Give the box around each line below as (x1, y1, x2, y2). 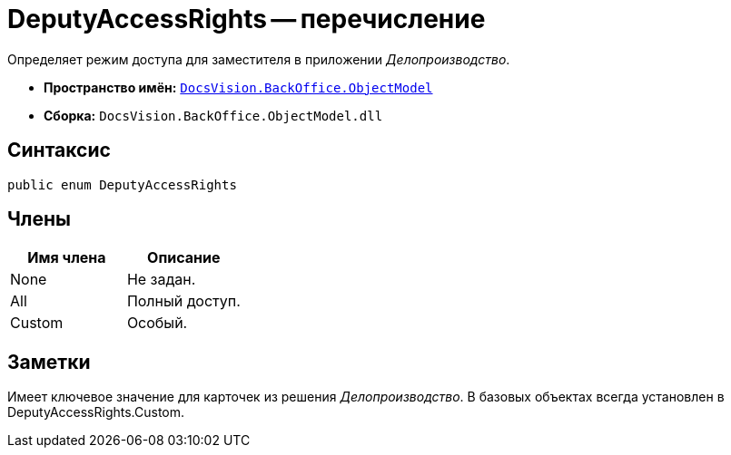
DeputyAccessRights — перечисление (7, 4, 486, 34)
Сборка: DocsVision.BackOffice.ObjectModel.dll (44, 107, 383, 123)
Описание (147, 248, 221, 267)
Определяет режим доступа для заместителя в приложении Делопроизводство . (7, 51, 510, 67)
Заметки (7, 350, 91, 373)
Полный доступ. (126, 292, 241, 311)
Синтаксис (7, 139, 111, 162)
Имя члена (27, 248, 106, 267)
